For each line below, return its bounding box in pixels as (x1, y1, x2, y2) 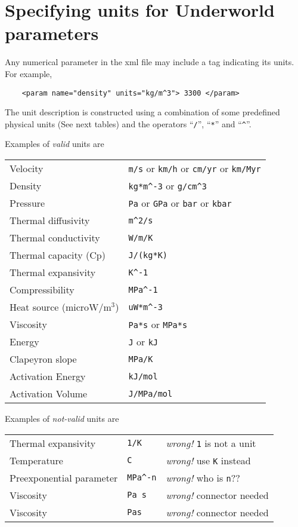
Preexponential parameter (10, 470, 118, 485)
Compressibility (10, 283, 74, 296)
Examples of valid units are (5, 137, 104, 150)
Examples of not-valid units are (5, 412, 119, 424)
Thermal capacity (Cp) (10, 248, 105, 262)
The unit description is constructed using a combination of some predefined (5, 106, 280, 118)
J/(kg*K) (128, 250, 168, 260)
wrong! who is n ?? (166, 470, 240, 485)
